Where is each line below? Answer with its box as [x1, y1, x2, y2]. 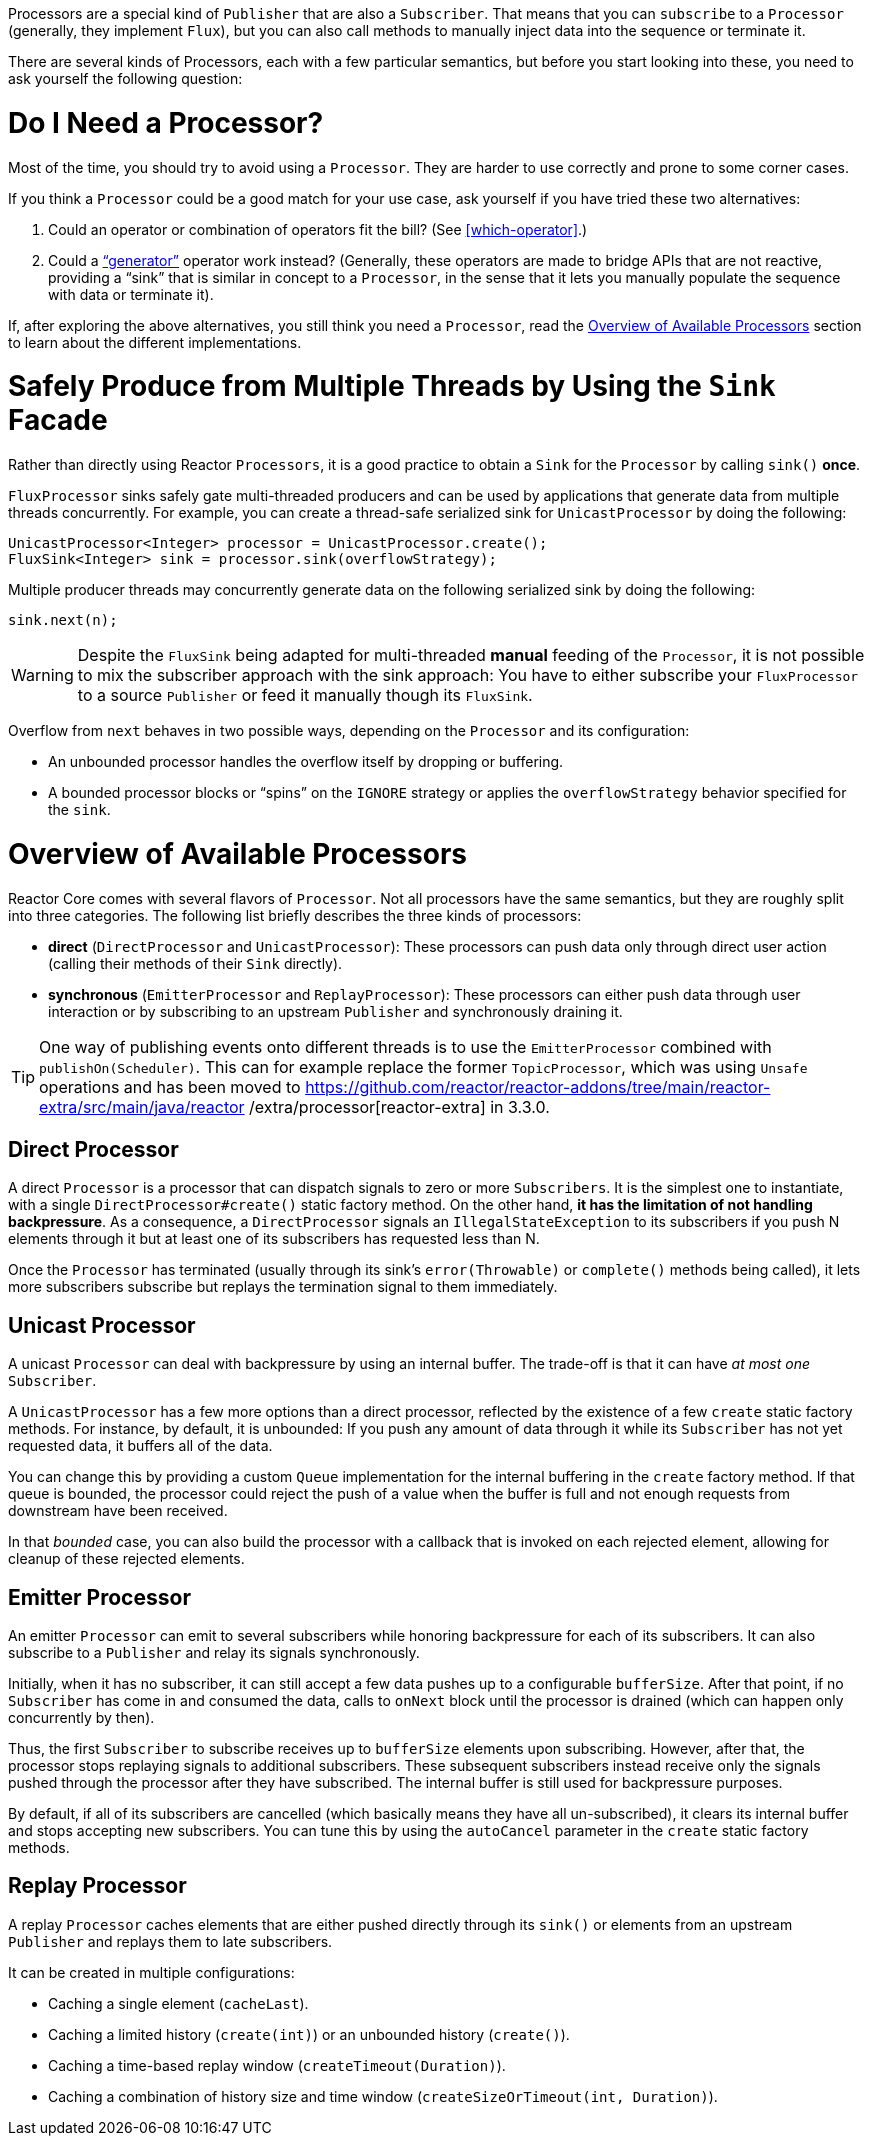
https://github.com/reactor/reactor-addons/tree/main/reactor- [305, 1076, 771, 1097]
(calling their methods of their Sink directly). [48, 954, 343, 972]
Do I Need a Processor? [8, 105, 324, 140]
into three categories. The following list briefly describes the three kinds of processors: [8, 906, 582, 924]
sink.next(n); [8, 612, 118, 628]
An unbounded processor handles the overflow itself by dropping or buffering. [48, 753, 564, 770]
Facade [8, 403, 108, 438]
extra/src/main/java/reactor [39, 1096, 245, 1117]
